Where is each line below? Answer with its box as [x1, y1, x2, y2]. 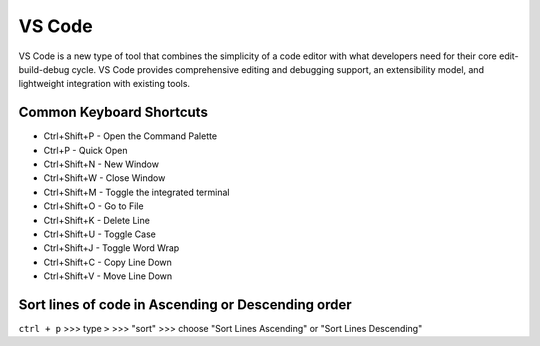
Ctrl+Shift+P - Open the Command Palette [43, 130, 218, 142]
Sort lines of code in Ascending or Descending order [18, 296, 352, 313]
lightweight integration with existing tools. [18, 78, 190, 90]
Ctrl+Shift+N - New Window [43, 158, 160, 170]
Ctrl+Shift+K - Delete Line [43, 214, 150, 226]
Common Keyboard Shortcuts [18, 104, 209, 121]
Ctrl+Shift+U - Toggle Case [43, 228, 157, 240]
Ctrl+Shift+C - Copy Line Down [43, 256, 172, 268]
